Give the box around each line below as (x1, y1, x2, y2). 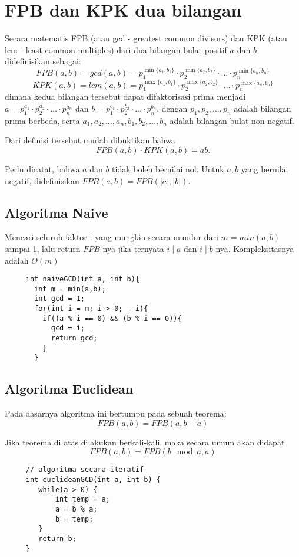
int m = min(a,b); (34, 284, 106, 293)
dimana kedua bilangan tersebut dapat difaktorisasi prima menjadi (5, 90, 246, 103)
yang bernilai (241, 162, 288, 175)
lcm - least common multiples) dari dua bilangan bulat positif (5, 43, 227, 55)
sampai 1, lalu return (5, 242, 81, 254)
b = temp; (55, 515, 94, 523)
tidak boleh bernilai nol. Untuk (112, 162, 224, 175)
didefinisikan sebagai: (5, 55, 81, 67)
